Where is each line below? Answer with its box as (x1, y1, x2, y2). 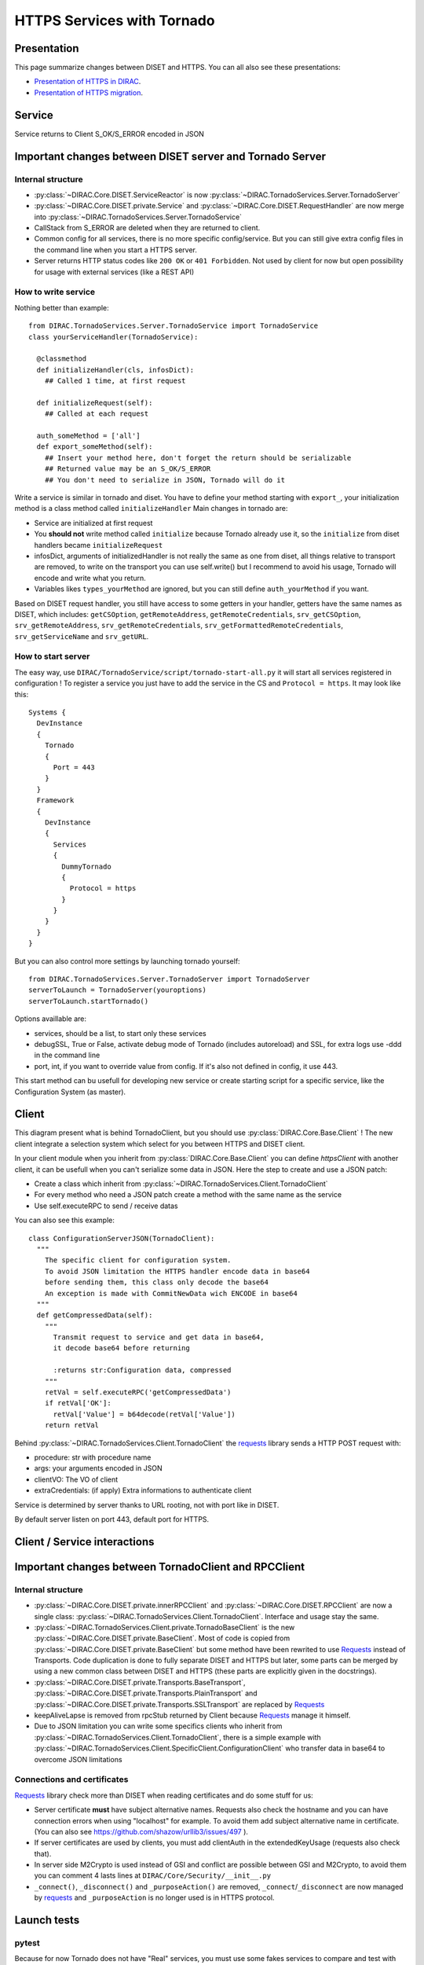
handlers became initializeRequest (34, 540, 163, 549)
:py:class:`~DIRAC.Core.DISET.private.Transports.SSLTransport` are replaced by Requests (34, 1699, 325, 1709)
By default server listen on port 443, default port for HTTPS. (14, 1514, 210, 1524)
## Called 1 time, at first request (44, 376, 186, 385)
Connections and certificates (14, 1774, 129, 1785)
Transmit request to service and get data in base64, (53, 1333, 265, 1342)
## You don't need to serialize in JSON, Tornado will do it (44, 476, 286, 484)
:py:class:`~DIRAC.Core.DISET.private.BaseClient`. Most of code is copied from (34, 1633, 291, 1643)
